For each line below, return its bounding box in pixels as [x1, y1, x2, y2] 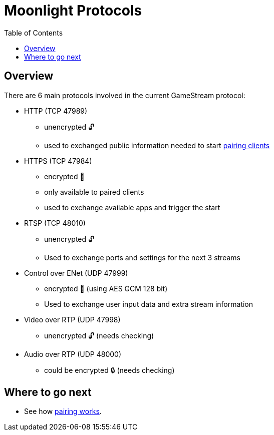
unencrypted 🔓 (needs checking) [44, 331, 154, 340]
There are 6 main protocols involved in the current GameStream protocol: [4, 91, 245, 100]
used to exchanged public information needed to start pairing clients [44, 141, 270, 150]
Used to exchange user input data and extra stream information [44, 299, 253, 308]
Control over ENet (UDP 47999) [24, 268, 128, 277]
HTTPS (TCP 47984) [24, 156, 92, 165]
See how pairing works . [24, 407, 102, 416]
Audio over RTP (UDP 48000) [24, 349, 122, 358]
